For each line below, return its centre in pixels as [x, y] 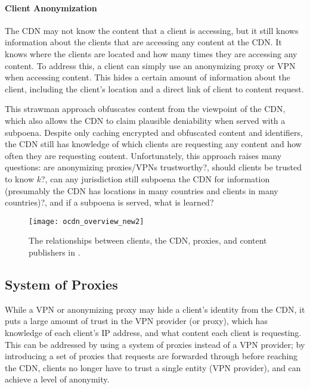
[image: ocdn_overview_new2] [86, 221]
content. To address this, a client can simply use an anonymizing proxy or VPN [150, 65]
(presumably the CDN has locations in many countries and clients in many [142, 190]
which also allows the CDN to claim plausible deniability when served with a [145, 120]
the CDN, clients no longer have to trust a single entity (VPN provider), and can [153, 367]
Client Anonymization [51, 7]
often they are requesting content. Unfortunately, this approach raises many [143, 155]
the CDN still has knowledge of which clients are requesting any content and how [153, 144]
